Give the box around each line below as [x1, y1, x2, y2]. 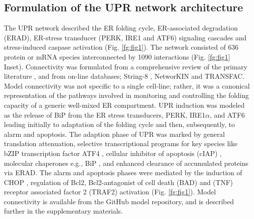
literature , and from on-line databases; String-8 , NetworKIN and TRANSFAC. [4, 71, 245, 81]
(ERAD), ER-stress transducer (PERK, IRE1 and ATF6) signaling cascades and [4, 32, 247, 42]
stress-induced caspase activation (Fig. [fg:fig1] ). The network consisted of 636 [4, 42, 239, 52]
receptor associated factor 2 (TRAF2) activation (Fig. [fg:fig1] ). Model [4, 187, 216, 197]
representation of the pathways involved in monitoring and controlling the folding [4, 90, 249, 100]
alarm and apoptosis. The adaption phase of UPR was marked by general [4, 128, 225, 139]
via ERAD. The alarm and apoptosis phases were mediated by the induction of [4, 167, 242, 178]
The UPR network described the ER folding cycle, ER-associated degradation [4, 23, 238, 33]
